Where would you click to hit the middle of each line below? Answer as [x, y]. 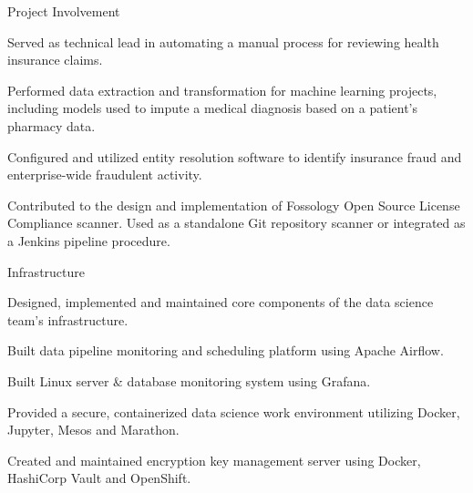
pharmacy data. [51, 125]
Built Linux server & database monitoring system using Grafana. [189, 380]
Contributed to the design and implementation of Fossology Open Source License [234, 205]
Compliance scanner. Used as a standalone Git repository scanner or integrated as [236, 223]
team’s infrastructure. [68, 319]
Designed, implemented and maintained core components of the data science [221, 302]
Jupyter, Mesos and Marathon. [93, 430]
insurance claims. [55, 60]
